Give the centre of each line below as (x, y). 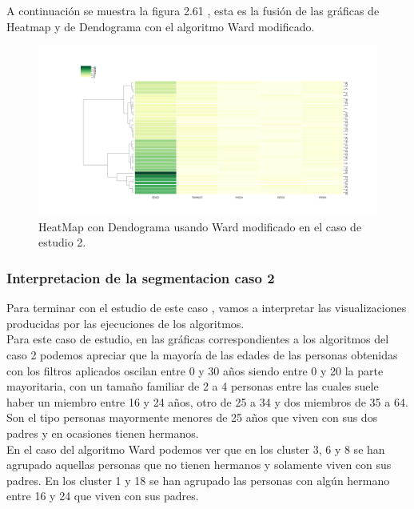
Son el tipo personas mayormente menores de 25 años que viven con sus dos (192, 417)
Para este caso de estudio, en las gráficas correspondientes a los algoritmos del (198, 339)
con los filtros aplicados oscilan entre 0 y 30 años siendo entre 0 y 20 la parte (195, 370)
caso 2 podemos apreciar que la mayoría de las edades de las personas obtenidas (202, 354)
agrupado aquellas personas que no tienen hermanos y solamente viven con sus (199, 465)
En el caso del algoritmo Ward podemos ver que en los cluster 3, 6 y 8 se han (196, 449)
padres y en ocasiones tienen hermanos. (103, 433)
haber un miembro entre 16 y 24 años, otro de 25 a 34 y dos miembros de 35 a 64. (207, 401)
